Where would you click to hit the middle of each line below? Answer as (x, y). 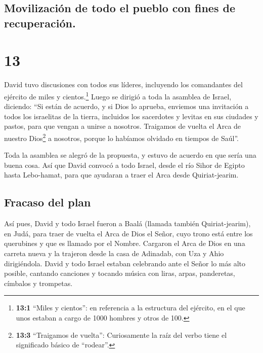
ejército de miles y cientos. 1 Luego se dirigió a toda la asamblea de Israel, (118, 95)
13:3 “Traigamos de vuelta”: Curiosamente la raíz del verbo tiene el (121, 334)
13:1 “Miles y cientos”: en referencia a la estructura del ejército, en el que (130, 308)
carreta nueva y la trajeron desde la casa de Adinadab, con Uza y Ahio (114, 253)
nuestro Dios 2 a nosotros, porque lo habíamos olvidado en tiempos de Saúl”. (121, 137)
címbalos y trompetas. (38, 283)
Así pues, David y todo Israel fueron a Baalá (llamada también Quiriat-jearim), (127, 223)
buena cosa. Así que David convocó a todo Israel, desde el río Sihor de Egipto (124, 165)
